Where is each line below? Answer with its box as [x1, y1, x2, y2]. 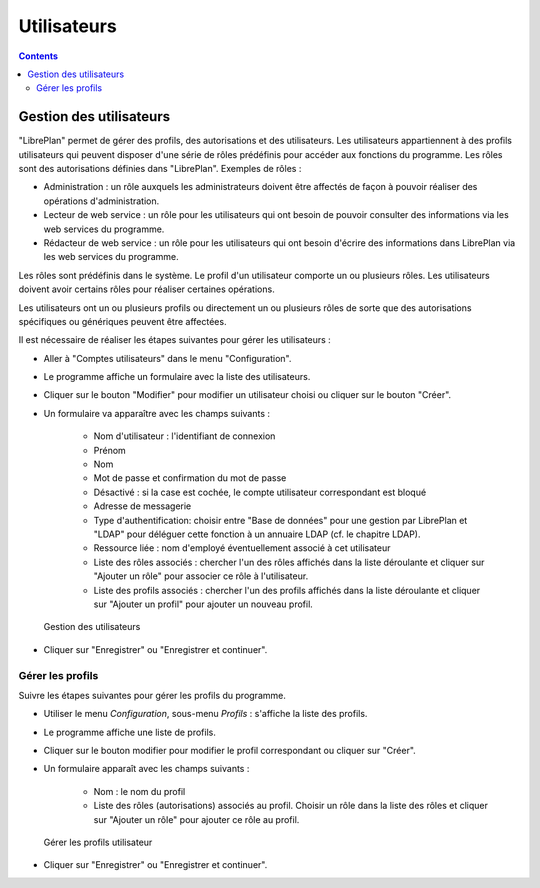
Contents [18, 50, 59, 62]
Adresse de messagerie [93, 500, 192, 512]
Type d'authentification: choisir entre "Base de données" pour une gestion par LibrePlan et [93, 514, 468, 526]
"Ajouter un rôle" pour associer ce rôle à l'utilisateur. [93, 570, 309, 582]
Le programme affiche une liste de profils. [43, 726, 217, 738]
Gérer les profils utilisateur [43, 836, 153, 848]
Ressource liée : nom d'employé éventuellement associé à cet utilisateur [93, 542, 391, 554]
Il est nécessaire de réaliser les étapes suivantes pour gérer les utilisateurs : [18, 334, 332, 346]
